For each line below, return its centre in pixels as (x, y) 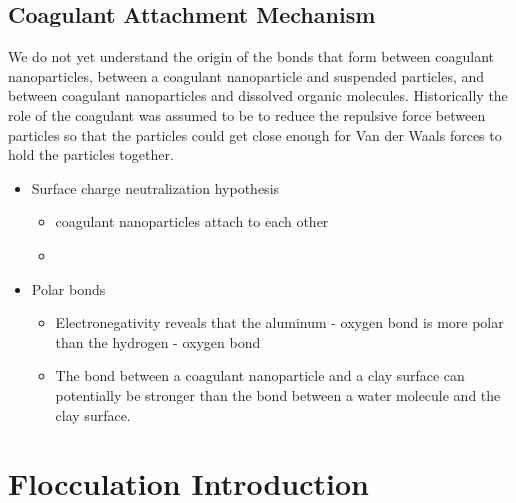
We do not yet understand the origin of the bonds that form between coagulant (251, 56)
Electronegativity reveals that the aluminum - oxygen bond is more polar (279, 322)
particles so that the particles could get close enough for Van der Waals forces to (255, 134)
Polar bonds (68, 288)
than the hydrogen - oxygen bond (158, 341)
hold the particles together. (91, 154)
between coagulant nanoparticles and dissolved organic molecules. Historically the (258, 95)
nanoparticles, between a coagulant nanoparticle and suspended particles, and (246, 75)
